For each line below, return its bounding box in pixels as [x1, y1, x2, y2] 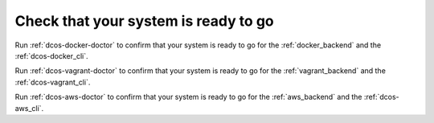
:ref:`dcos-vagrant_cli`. [14, 77, 91, 87]
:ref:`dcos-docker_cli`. [14, 51, 88, 60]
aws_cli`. [14, 103, 44, 113]
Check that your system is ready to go [14, 12, 275, 30]
